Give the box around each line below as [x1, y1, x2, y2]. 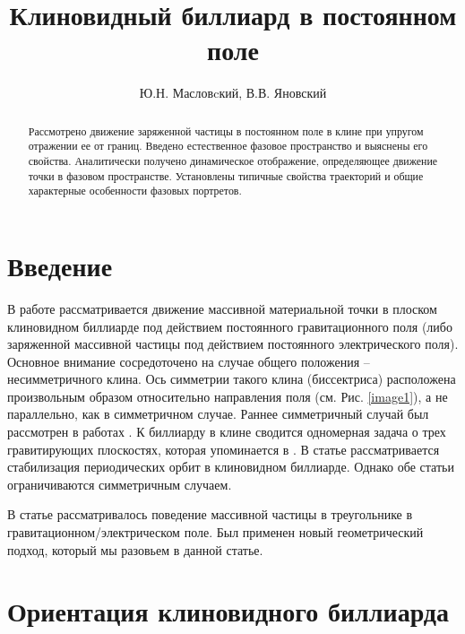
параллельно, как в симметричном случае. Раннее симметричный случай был [7, 404, 429, 423]
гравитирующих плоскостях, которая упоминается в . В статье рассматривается [7, 439, 440, 458]
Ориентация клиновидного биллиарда [7, 593, 450, 630]
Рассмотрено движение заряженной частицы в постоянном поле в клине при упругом [28, 123, 424, 138]
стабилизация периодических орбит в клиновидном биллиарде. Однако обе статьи [7, 457, 454, 476]
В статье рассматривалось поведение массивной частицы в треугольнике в [7, 505, 413, 524]
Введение [7, 247, 113, 283]
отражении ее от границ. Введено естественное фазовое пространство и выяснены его [28, 138, 428, 153]
